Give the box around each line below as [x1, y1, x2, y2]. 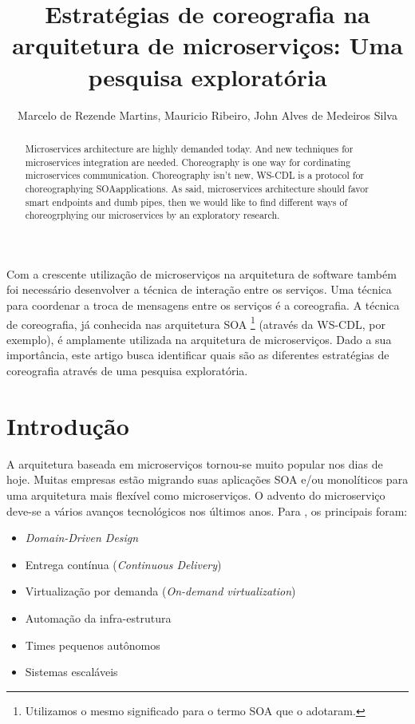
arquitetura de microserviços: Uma [12, 29, 403, 61]
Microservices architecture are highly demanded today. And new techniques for [25, 141, 354, 155]
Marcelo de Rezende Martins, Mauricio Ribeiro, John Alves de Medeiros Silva [18, 106, 397, 123]
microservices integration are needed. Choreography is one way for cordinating [25, 155, 351, 168]
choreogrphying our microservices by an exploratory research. [25, 208, 280, 222]
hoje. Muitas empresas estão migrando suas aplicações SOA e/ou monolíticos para [6, 471, 409, 488]
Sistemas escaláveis [25, 663, 118, 680]
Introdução [6, 409, 129, 441]
